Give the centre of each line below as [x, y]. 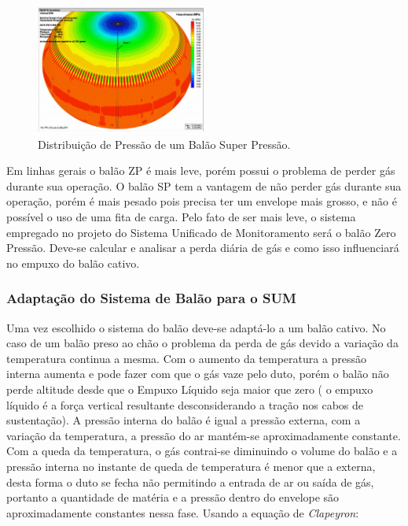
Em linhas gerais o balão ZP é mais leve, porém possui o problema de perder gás [201, 170]
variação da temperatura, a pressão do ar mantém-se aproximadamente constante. [204, 435]
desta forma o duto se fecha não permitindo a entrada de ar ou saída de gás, [190, 482]
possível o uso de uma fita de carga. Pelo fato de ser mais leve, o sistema [181, 217]
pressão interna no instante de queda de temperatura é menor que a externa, [191, 466]
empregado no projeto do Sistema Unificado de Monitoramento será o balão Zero [201, 232]
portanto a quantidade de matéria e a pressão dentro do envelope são [173, 497]
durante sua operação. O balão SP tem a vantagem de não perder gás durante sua [204, 185]
